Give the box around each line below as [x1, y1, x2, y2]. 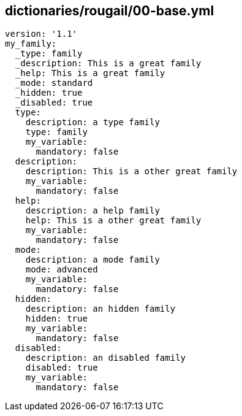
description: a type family [25, 117, 160, 128]
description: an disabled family [25, 353, 186, 363]
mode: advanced [25, 264, 98, 275]
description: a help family [25, 206, 160, 216]
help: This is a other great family [25, 215, 202, 226]
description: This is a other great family [25, 166, 238, 177]
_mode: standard [15, 78, 93, 88]
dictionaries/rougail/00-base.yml [5, 3, 214, 18]
